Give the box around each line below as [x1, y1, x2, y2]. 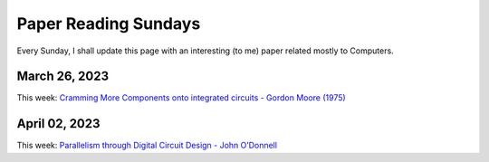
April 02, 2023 [16, 116, 101, 131]
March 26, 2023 [16, 69, 109, 84]
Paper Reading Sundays [16, 14, 201, 33]
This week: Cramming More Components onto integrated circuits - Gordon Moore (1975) [16, 92, 346, 103]
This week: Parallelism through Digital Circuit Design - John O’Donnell [16, 140, 278, 151]
